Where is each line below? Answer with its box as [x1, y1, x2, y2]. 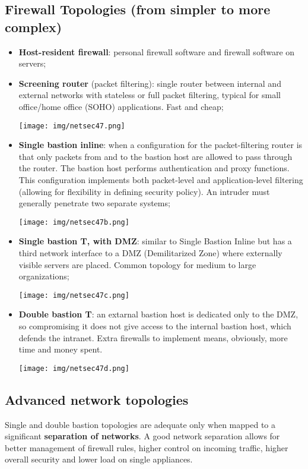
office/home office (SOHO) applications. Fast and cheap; [18, 100, 224, 112]
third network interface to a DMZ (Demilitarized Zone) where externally [18, 247, 282, 259]
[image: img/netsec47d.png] [18, 364, 129, 373]
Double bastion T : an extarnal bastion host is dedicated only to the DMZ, [18, 308, 299, 320]
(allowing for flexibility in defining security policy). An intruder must [18, 185, 270, 197]
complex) [5, 17, 62, 36]
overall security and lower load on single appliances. [5, 453, 193, 465]
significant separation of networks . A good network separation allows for [5, 430, 280, 442]
